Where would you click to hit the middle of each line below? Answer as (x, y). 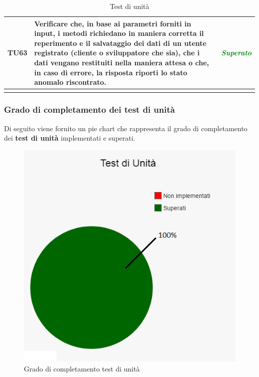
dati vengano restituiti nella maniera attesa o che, (122, 62)
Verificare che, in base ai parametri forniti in (113, 23)
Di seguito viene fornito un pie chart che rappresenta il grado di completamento (126, 128)
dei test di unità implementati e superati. (70, 138)
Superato (236, 53)
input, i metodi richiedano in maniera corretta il (119, 33)
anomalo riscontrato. (70, 82)
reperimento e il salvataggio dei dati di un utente (120, 43)
